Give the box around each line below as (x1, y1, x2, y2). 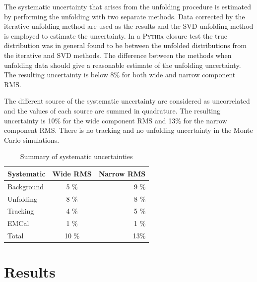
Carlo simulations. (4, 134, 60, 145)
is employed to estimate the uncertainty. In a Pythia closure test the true (4, 30, 228, 41)
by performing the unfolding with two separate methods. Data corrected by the (4, 11, 245, 21)
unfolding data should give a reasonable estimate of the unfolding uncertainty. (4, 59, 241, 70)
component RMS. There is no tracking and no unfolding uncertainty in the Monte (4, 125, 253, 135)
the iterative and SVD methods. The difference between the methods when (4, 50, 232, 60)
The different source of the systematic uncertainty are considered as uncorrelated (4, 96, 250, 106)
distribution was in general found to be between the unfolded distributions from (4, 40, 247, 51)
